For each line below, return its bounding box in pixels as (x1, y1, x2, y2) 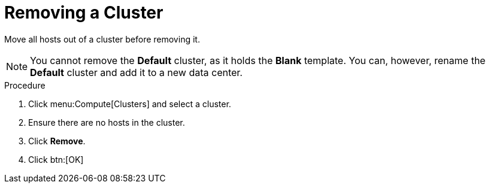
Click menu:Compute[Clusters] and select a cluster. (28, 98, 231, 109)
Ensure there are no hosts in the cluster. (28, 117, 185, 128)
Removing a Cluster (4, 2, 164, 23)
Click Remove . (28, 135, 86, 146)
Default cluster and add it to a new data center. (30, 66, 243, 78)
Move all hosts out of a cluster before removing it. (4, 34, 200, 44)
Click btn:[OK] (28, 154, 84, 165)
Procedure (4, 80, 46, 90)
